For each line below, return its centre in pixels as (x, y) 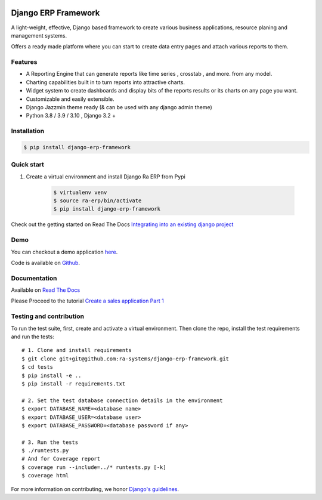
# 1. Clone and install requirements (77, 350)
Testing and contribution (48, 316)
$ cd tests (38, 367)
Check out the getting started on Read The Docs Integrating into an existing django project (122, 224)
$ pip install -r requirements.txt (74, 384)
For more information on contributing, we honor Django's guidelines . (95, 489)
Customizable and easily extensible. (70, 99)
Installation (28, 131)
